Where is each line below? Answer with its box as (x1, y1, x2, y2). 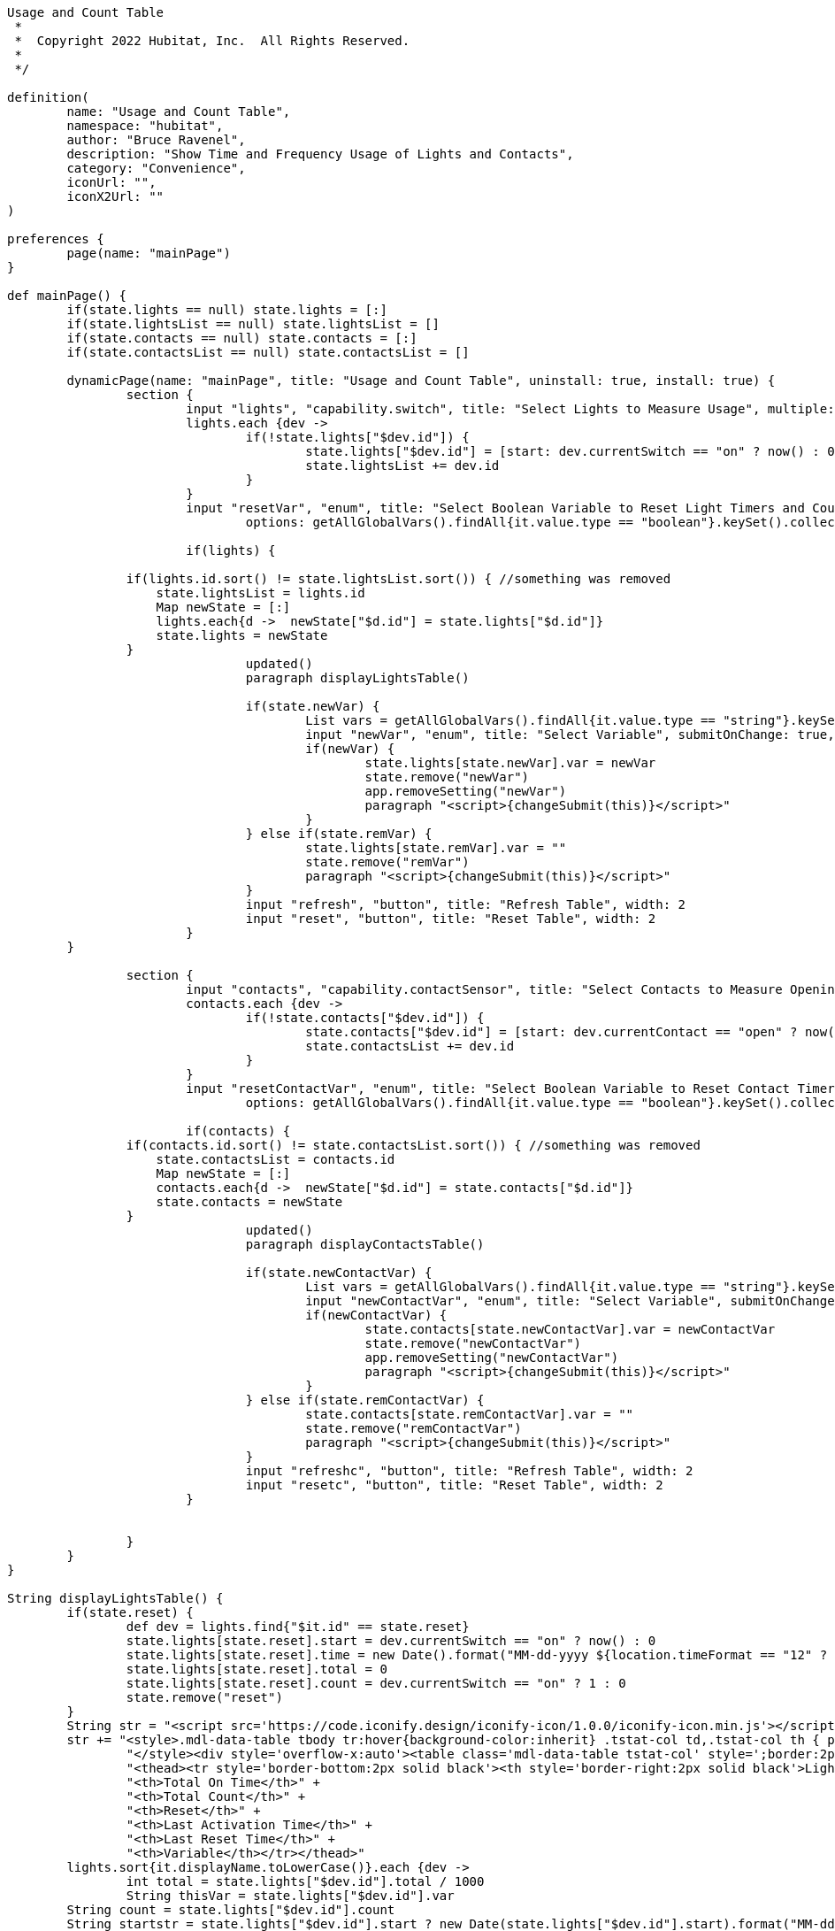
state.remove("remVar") (305, 855, 470, 869)
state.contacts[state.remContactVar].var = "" (305, 1407, 634, 1421)
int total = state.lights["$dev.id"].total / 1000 (126, 1874, 485, 1889)
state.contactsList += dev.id (305, 1039, 515, 1053)
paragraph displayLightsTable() (245, 671, 470, 685)
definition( (7, 90, 89, 104)
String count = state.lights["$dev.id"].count (66, 1903, 395, 1917)
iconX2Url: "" (66, 189, 165, 204)
